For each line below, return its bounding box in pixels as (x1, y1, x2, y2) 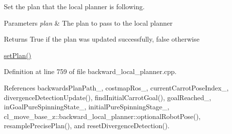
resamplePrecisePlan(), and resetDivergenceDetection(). (4, 120, 170, 131)
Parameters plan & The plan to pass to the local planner (4, 17, 173, 28)
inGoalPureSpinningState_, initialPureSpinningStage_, (4, 102, 169, 112)
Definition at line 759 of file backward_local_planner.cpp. (4, 66, 177, 76)
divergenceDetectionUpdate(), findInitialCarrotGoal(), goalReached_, (4, 92, 211, 102)
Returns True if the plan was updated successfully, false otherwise (4, 34, 199, 44)
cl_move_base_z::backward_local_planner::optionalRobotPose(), (4, 111, 201, 121)
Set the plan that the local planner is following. (4, 1, 145, 11)
